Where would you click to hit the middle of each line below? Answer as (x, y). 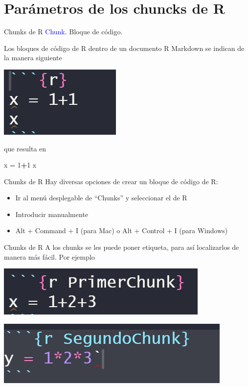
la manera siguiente (33, 58)
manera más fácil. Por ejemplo (49, 256)
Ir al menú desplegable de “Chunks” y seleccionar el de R (101, 198)
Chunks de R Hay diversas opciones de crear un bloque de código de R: (111, 181)
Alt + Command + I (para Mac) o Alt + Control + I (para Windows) (122, 230)
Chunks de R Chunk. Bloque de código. (63, 32)
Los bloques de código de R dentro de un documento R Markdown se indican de (124, 48)
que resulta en (25, 148)
